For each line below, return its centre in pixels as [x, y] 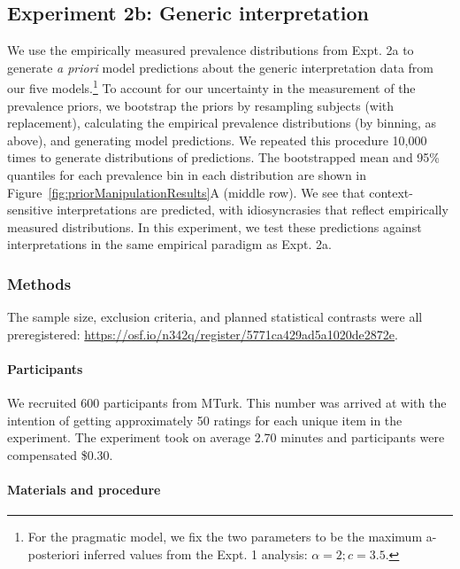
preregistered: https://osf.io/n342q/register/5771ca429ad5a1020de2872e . [203, 334]
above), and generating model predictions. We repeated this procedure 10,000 [217, 140]
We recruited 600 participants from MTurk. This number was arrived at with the [227, 403]
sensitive [30, 210]
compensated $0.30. [60, 454]
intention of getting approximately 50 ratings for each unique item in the [205, 420]
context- [391, 192]
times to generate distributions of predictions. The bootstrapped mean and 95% [224, 157]
